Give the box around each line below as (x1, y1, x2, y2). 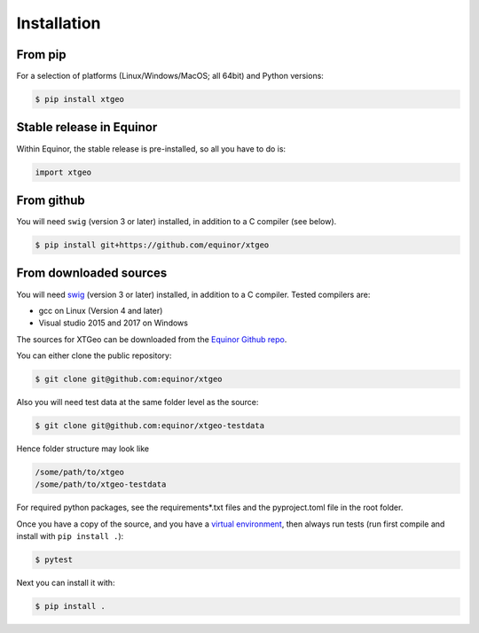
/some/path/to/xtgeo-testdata (35, 480, 167, 489)
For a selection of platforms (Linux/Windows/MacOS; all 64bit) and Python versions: (16, 71, 324, 82)
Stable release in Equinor (16, 120, 158, 135)
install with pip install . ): (16, 531, 124, 542)
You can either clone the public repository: (16, 350, 172, 361)
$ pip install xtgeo (35, 94, 124, 105)
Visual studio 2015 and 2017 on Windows (38, 317, 188, 328)
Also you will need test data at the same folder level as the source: (16, 397, 259, 408)
